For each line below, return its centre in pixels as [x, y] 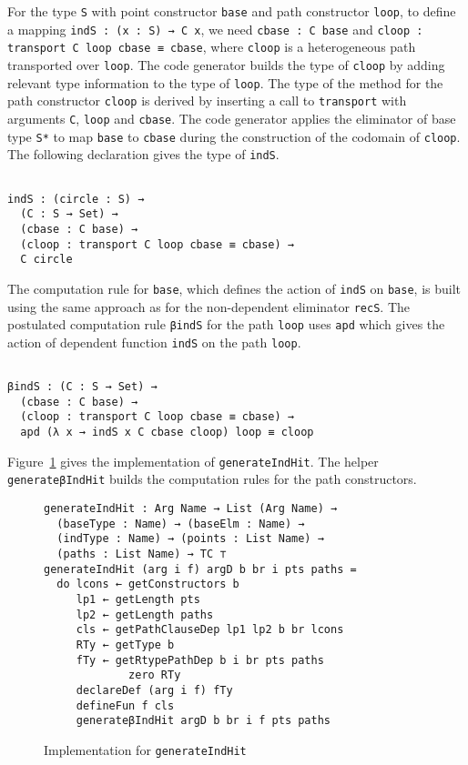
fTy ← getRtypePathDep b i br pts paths [200, 660]
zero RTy [155, 675]
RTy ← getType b [125, 644]
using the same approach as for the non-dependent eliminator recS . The [209, 306]
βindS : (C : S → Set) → [82, 387]
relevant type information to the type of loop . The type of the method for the [225, 82]
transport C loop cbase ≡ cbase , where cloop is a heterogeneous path [212, 47]
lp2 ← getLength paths [145, 614]
